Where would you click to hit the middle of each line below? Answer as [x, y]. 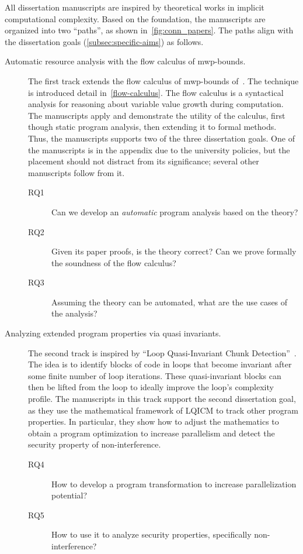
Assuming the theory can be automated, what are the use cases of [170, 302]
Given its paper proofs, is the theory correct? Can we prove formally [174, 251]
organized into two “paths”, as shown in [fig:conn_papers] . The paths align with [149, 30]
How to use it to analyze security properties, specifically [151, 534]
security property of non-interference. [95, 444]
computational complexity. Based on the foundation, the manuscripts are [135, 18]
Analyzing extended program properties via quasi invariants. [113, 333]
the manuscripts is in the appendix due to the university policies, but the [159, 149]
